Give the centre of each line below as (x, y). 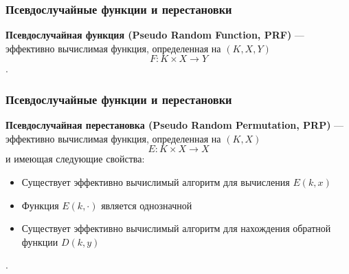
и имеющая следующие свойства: (75, 159)
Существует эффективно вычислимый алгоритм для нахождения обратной (176, 228)
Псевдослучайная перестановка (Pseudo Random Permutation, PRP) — (175, 125)
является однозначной (147, 205)
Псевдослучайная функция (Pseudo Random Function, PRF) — (155, 35)
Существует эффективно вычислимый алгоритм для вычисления (156, 182)
